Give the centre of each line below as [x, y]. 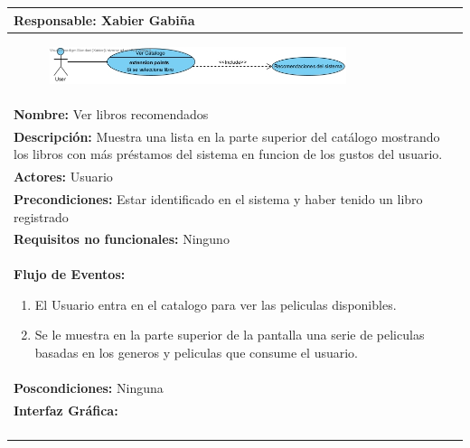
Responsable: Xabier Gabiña [104, 19]
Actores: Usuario [63, 177]
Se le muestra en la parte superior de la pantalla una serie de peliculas [230, 335]
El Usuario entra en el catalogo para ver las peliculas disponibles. [216, 304]
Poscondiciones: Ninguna [89, 387]
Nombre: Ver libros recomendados [111, 113]
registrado [41, 216]
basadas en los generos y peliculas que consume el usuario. [196, 352]
